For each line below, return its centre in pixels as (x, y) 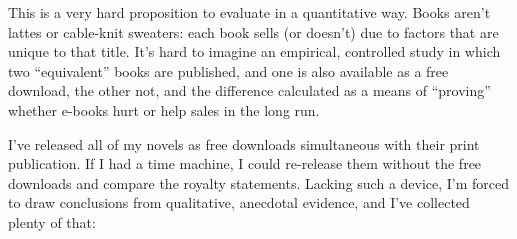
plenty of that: (52, 221)
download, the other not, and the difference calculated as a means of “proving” (249, 90)
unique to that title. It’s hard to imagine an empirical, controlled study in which (254, 51)
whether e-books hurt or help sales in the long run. (164, 109)
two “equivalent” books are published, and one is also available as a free (228, 70)
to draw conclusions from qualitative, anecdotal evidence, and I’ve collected (239, 202)
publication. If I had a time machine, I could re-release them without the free (245, 163)
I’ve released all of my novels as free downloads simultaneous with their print (244, 143)
